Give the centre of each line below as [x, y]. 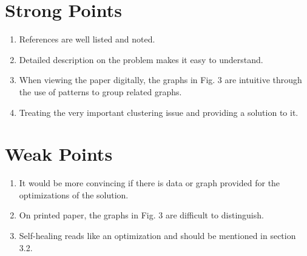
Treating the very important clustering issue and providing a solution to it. [159, 112]
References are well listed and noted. [87, 39]
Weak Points [59, 154]
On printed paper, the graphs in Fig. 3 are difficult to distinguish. [141, 215]
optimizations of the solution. [74, 194]
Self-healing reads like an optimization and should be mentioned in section [157, 235]
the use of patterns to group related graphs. [100, 91]
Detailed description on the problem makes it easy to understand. [141, 59]
